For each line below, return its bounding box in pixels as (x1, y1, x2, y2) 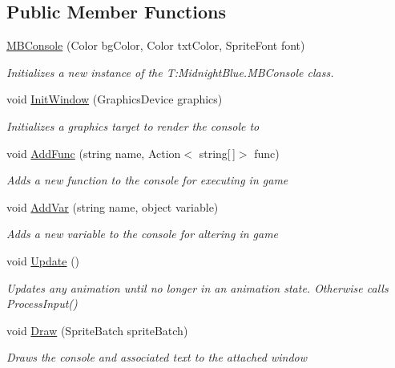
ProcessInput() (6, 295, 78, 312)
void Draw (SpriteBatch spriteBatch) (6, 321, 188, 338)
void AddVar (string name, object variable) (6, 198, 219, 215)
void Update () (6, 252, 80, 269)
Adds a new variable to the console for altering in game (6, 225, 279, 242)
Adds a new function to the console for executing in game (6, 172, 288, 188)
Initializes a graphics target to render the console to (6, 117, 260, 134)
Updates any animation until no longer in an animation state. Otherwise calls (6, 279, 389, 296)
